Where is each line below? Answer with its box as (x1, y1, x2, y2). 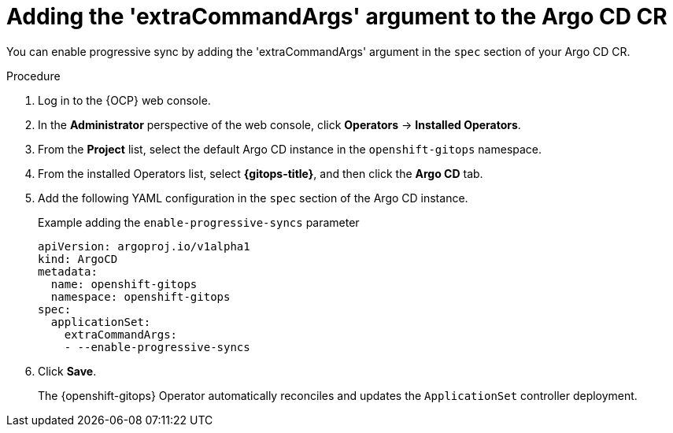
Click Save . (38, 364, 97, 378)
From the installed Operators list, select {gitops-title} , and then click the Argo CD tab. (38, 166, 483, 180)
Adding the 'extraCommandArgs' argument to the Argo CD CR (6, 3, 667, 30)
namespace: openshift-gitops (50, 290, 231, 303)
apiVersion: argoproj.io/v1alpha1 (38, 239, 250, 253)
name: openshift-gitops (50, 277, 198, 291)
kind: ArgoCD (38, 252, 118, 265)
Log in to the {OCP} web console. (38, 93, 211, 107)
